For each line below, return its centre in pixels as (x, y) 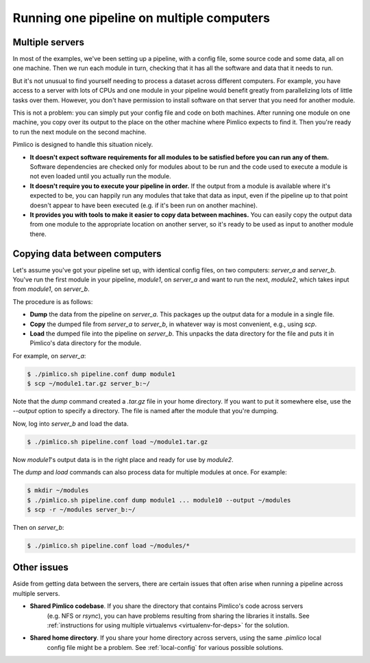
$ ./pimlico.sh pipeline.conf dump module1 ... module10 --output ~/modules (159, 500)
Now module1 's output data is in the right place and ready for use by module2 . (123, 459)
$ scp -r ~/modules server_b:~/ (82, 510)
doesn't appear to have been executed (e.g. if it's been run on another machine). (144, 205)
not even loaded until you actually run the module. (100, 176)
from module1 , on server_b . (51, 289)
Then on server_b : (38, 527)
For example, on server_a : (49, 356)
